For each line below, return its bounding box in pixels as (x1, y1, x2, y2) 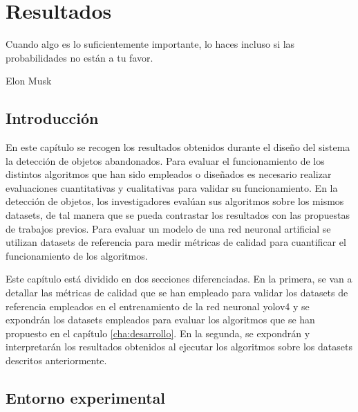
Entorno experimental (6, 387, 165, 408)
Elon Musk (6, 73, 52, 88)
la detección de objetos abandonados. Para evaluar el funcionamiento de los (6, 153, 325, 168)
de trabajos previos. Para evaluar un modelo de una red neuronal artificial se (6, 221, 331, 235)
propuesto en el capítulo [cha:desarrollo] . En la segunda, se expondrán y (6, 325, 310, 340)
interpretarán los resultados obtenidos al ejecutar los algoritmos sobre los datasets (6, 339, 352, 354)
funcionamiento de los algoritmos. (6, 248, 148, 262)
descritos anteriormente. (6, 353, 107, 368)
